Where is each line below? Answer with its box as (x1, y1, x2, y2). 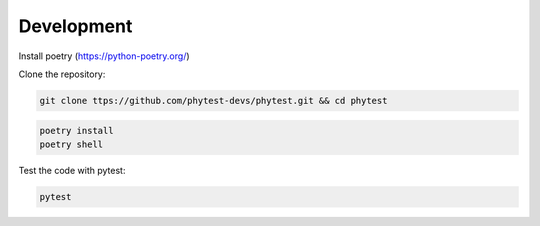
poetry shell (39, 138, 104, 150)
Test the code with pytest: (18, 164, 126, 176)
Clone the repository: (18, 68, 106, 80)
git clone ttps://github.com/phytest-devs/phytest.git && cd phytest (39, 95, 388, 106)
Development (18, 15, 133, 37)
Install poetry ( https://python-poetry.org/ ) (18, 50, 190, 62)
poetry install (39, 125, 114, 136)
